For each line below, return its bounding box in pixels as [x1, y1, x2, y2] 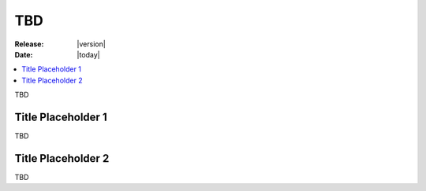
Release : [14, 39, 44, 49]
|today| [77, 50, 100, 59]
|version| [77, 39, 106, 49]
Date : [14, 50, 33, 59]
